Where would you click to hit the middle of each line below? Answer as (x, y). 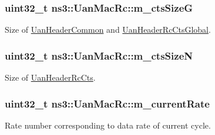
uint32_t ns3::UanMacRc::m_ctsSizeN (99, 55)
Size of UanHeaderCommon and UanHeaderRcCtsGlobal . (108, 30)
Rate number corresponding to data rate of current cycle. (108, 125)
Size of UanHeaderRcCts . (50, 77)
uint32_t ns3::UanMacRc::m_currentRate (107, 103)
